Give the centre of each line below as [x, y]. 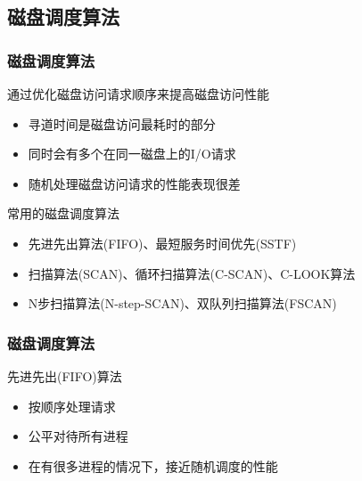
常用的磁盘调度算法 [63, 213]
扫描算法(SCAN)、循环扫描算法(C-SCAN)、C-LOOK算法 [192, 273]
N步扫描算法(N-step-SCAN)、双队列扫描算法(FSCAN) [182, 303]
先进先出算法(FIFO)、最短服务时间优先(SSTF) [162, 243]
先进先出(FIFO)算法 [65, 375]
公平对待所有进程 [78, 436]
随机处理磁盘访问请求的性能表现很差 [134, 183]
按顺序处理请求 [72, 406]
